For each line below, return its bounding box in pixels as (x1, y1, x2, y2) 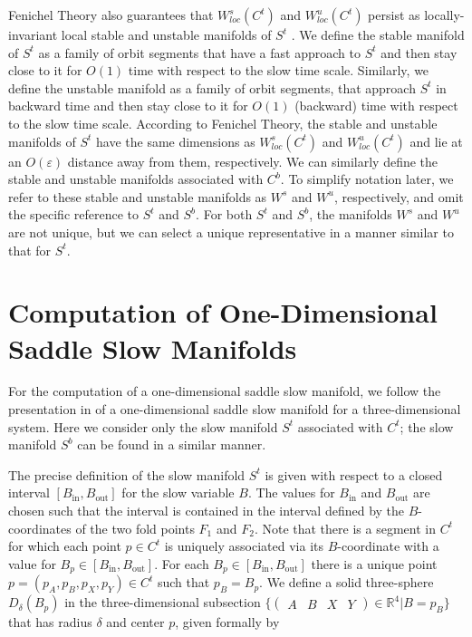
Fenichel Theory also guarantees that (8, 5, 214, 24)
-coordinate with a (337, 536, 439, 555)
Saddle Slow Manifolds (8, 329, 297, 366)
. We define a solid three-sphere (259, 573, 434, 592)
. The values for (247, 483, 335, 502)
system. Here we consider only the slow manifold (8, 417, 278, 436)
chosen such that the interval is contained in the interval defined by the (8, 501, 405, 519)
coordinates (8, 518, 72, 537)
